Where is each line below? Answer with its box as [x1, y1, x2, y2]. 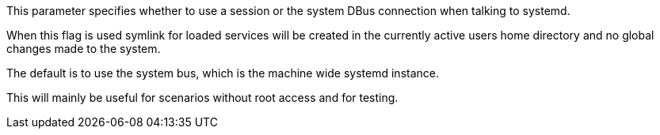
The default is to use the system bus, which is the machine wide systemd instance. [6, 66, 439, 80]
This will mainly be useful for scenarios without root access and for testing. [6, 91, 399, 104]
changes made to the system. [6, 42, 161, 55]
